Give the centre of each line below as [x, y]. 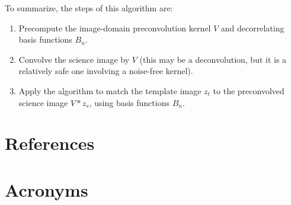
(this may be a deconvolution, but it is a [213, 59]
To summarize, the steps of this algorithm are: [89, 8]
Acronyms [47, 189]
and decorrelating [252, 28]
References [50, 143]
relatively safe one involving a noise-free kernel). [106, 71]
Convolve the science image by [74, 59]
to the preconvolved [249, 90]
